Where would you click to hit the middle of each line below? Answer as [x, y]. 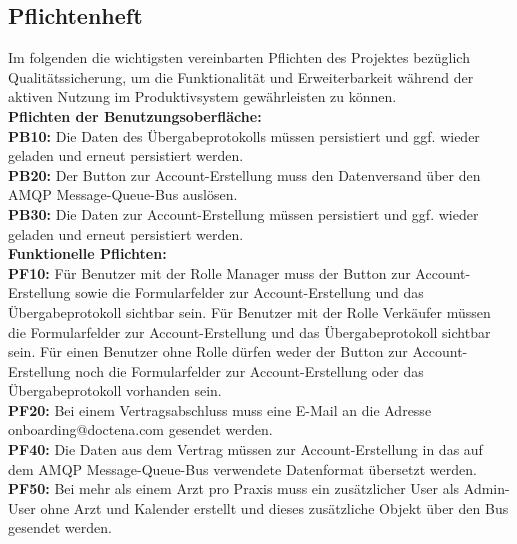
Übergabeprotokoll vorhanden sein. [115, 390]
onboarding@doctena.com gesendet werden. [140, 429]
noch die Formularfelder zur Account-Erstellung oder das [249, 370]
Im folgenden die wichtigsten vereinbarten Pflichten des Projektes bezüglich [239, 57]
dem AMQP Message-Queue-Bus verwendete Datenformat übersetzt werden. [242, 468]
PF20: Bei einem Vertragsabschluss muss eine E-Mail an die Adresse [220, 409]
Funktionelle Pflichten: [87, 253]
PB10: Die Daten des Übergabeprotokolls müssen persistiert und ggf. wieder [244, 135]
